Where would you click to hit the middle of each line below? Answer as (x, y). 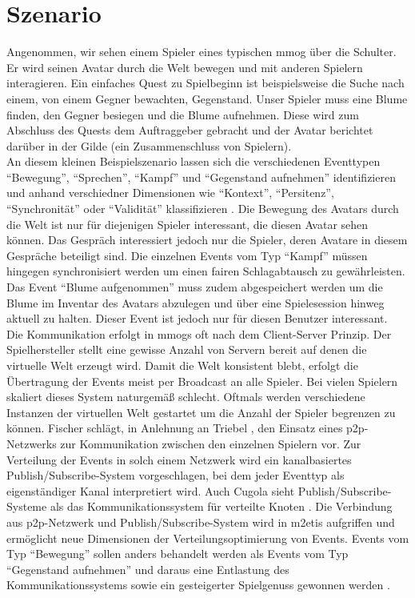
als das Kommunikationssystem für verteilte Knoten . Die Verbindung (221, 506)
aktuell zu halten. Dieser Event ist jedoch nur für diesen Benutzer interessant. (197, 318)
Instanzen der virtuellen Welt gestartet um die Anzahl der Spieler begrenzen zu (201, 412)
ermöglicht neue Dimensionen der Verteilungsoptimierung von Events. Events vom (208, 538)
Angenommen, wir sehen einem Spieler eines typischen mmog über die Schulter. (202, 52)
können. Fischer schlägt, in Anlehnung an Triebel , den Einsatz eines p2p (186, 428)
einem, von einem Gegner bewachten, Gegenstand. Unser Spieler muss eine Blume (207, 98)
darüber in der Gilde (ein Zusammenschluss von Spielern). (149, 145)
